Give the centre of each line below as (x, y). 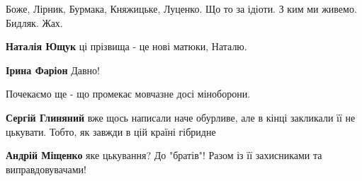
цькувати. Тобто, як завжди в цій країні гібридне (111, 131)
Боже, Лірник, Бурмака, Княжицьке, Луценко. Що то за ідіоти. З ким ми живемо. (181, 8)
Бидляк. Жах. (34, 22)
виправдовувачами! (46, 169)
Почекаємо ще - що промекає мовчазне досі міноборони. (128, 94)
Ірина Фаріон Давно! (53, 70)
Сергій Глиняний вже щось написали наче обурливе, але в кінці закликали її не (181, 117)
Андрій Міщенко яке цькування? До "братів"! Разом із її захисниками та (164, 155)
